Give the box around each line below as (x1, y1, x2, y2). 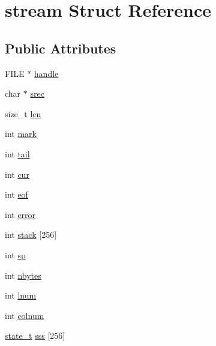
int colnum (5, 309, 44, 321)
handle (34, 67, 59, 79)
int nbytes (5, 269, 41, 281)
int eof (5, 188, 28, 201)
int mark (5, 127, 37, 140)
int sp (5, 248, 26, 261)
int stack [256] (5, 228, 57, 241)
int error (5, 208, 36, 220)
